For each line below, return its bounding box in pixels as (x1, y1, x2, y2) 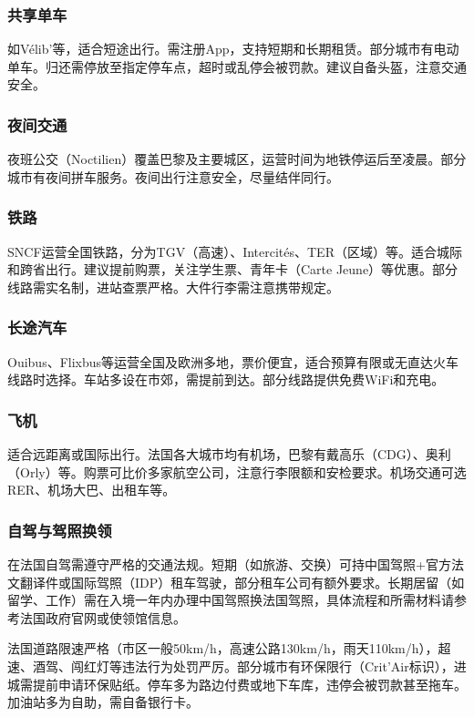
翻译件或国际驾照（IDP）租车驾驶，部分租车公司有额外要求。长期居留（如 (19, 572, 465, 591)
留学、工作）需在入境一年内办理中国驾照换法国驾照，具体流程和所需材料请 (7, 590, 454, 609)
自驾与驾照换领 (7, 518, 112, 541)
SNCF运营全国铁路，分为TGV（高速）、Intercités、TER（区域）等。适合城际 (7, 241, 462, 261)
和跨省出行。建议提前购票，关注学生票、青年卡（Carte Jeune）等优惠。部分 (7, 260, 459, 279)
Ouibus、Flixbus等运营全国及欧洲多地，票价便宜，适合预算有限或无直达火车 (7, 352, 459, 371)
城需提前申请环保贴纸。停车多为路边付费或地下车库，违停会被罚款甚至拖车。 (7, 674, 467, 693)
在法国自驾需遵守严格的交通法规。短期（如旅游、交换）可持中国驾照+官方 (7, 555, 451, 574)
